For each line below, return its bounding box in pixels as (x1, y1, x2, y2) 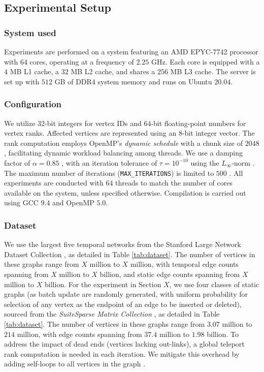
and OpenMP (52, 197, 94, 208)
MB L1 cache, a (10, 66, 59, 77)
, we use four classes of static (169, 278, 259, 289)
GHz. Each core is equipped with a (151, 56, 260, 67)
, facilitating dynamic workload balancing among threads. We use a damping (4, 147, 243, 158)
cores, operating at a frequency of (29, 56, 134, 67)
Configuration (4, 98, 62, 110)
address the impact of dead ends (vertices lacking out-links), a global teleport (4, 338, 245, 349)
